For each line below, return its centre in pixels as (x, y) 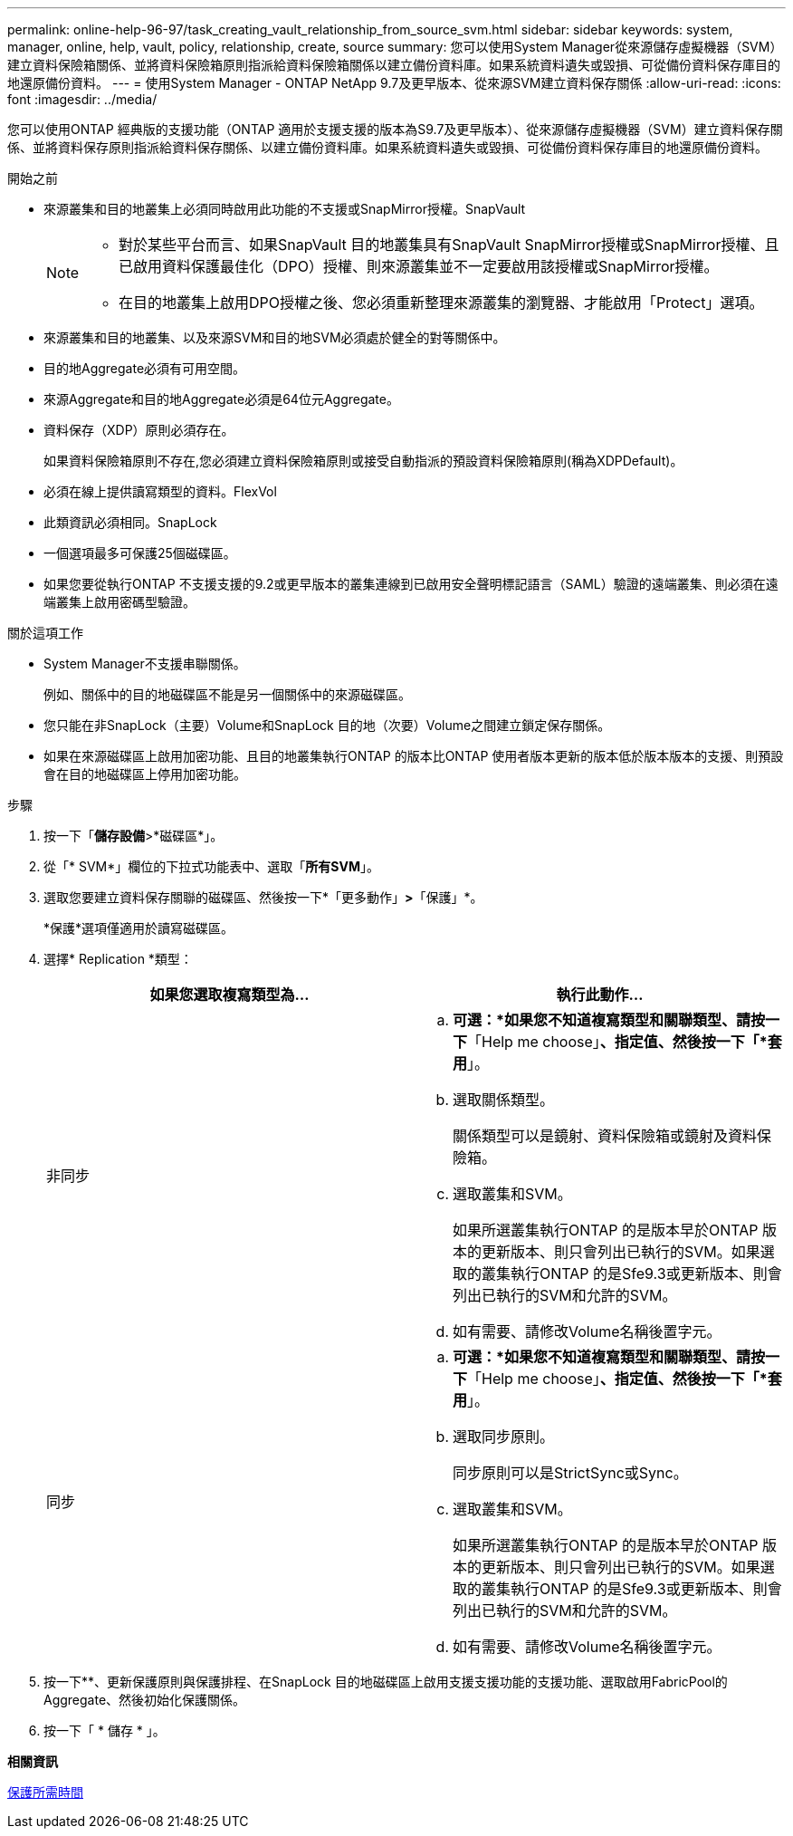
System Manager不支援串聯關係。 (145, 663)
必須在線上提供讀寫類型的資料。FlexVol (160, 491)
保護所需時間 (45, 1792)
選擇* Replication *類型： (118, 959)
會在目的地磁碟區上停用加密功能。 (145, 774)
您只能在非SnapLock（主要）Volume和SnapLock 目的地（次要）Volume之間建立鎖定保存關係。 (327, 725)
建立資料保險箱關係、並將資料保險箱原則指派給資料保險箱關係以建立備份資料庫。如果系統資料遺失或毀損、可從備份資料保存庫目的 (394, 65)
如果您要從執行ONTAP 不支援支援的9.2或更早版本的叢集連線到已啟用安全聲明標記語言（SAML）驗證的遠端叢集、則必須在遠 (411, 584)
